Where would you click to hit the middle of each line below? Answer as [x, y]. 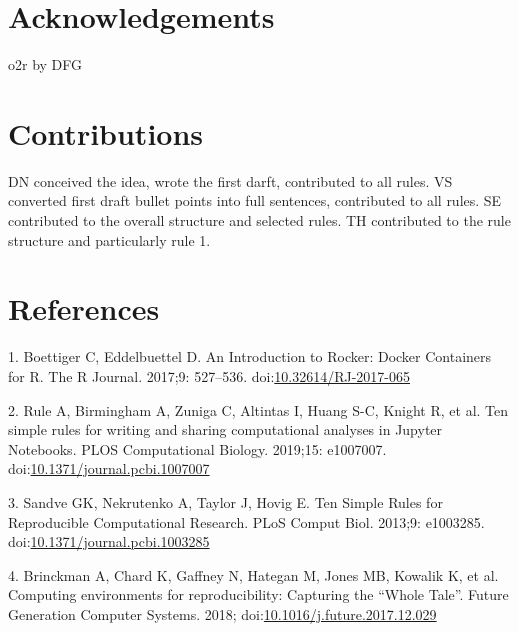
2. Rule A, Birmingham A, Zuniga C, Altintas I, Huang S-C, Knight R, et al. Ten [258, 409]
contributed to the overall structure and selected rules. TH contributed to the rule [259, 220]
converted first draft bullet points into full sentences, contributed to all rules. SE [255, 200]
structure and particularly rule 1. [109, 239]
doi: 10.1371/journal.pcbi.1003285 [109, 541]
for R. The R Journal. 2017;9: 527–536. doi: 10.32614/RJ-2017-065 [209, 375]
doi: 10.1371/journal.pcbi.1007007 [109, 468]
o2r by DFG [45, 64]
